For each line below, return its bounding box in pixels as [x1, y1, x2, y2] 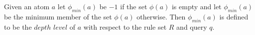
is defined [219, 11, 249, 21]
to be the [4, 21, 32, 32]
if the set [120, 1, 147, 11]
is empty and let [171, 1, 222, 11]
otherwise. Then [136, 11, 186, 21]
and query [176, 21, 207, 32]
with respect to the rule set [83, 21, 167, 32]
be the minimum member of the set [4, 11, 112, 21]
